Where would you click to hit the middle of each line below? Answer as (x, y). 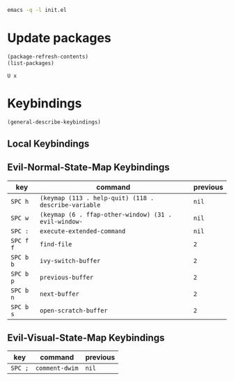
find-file (56, 244)
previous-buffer (67, 277)
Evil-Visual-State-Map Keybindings (86, 337)
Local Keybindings (48, 143)
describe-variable (70, 205)
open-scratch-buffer (73, 310)
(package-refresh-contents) (48, 57)
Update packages (59, 38)
